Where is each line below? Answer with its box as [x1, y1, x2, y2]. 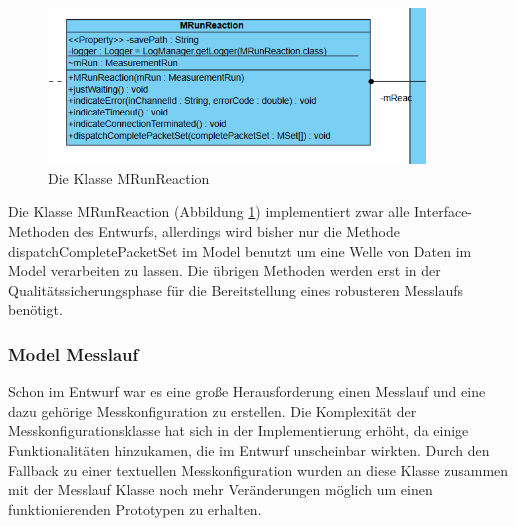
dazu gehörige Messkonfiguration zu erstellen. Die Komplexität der [8, 400, 417, 421]
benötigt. [8, 299, 63, 320]
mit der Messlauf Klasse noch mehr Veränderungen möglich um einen [8, 479, 433, 500]
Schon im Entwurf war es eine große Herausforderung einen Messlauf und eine [8, 381, 486, 402]
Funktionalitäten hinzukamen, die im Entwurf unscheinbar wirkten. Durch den [8, 439, 490, 460]
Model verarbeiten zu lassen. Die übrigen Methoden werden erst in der [8, 260, 441, 281]
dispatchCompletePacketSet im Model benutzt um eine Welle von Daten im [8, 240, 472, 261]
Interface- [414, 201, 473, 222]
